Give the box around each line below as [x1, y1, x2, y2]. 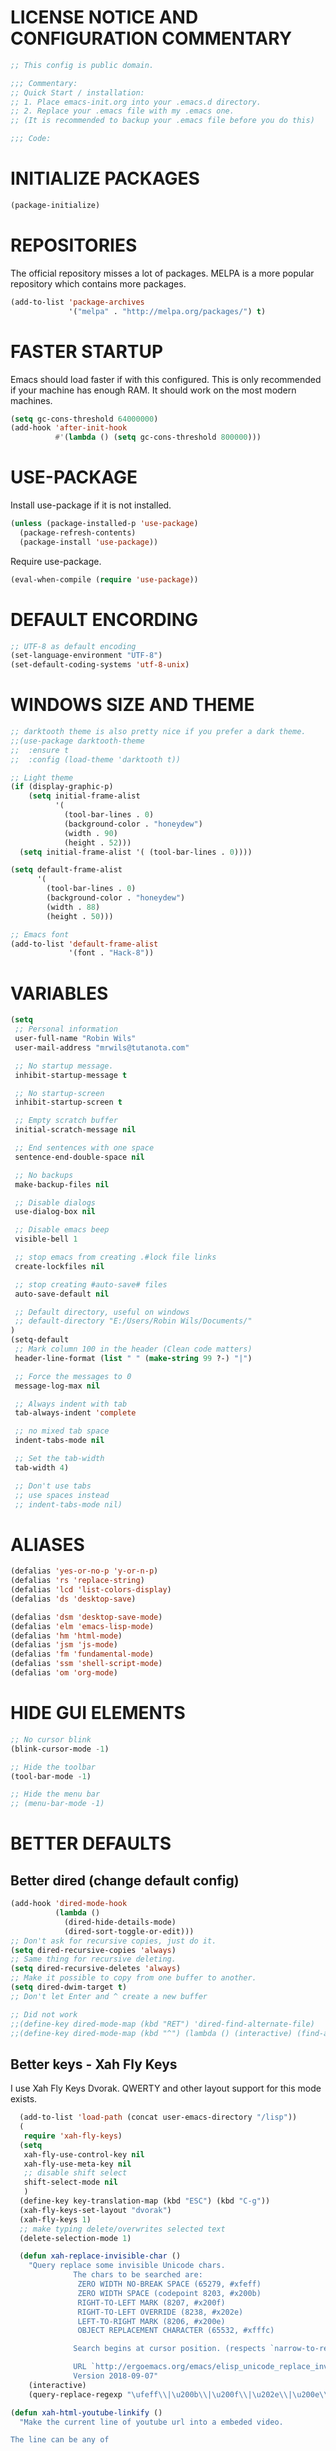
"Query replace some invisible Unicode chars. [28, 2261, 226, 2271]
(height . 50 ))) [46, 911, 114, 921]
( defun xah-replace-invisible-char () [19, 2251, 182, 2261]
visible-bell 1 [14, 1234, 78, 1245]
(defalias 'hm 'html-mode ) [10, 1631, 123, 1641]
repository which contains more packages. [10, 277, 187, 290]
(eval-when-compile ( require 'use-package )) [10, 574, 199, 585]
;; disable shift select [23, 2168, 128, 2178]
